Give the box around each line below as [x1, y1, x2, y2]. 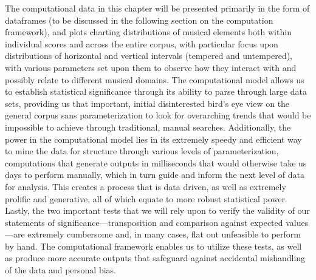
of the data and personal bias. [5, 264, 116, 276]
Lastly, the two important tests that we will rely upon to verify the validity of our [5, 204, 310, 217]
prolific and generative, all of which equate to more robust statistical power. [5, 192, 287, 205]
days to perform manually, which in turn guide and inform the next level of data [5, 168, 305, 181]
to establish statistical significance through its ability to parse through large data [5, 85, 307, 98]
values [286, 216, 309, 228]
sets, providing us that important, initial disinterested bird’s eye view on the [5, 97, 290, 109]
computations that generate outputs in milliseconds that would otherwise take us [5, 156, 307, 169]
